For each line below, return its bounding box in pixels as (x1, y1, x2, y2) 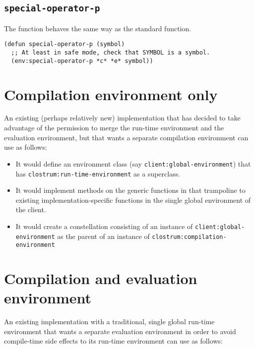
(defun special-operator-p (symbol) (4, 41, 125, 48)
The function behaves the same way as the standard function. (4, 23, 191, 33)
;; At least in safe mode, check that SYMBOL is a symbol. (11, 49, 210, 57)
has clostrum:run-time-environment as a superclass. (15, 168, 181, 178)
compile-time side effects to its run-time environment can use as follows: (4, 336, 223, 346)
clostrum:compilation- (152, 233, 227, 240)
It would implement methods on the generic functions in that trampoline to (15, 185, 246, 195)
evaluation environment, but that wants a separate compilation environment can (4, 132, 249, 142)
